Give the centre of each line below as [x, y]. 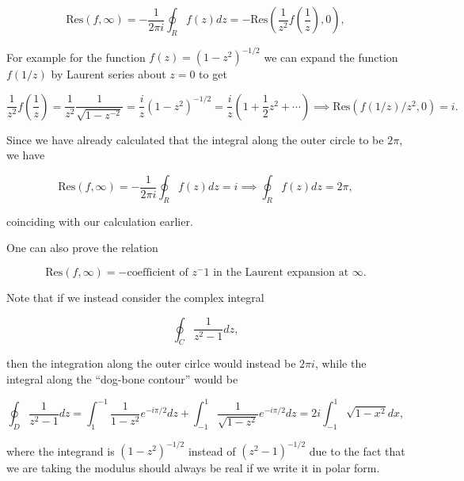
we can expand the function [331, 57]
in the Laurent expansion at [281, 273]
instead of [212, 450]
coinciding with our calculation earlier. [100, 221]
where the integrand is [61, 450]
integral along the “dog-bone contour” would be [122, 379]
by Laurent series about [108, 74]
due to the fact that [357, 450]
